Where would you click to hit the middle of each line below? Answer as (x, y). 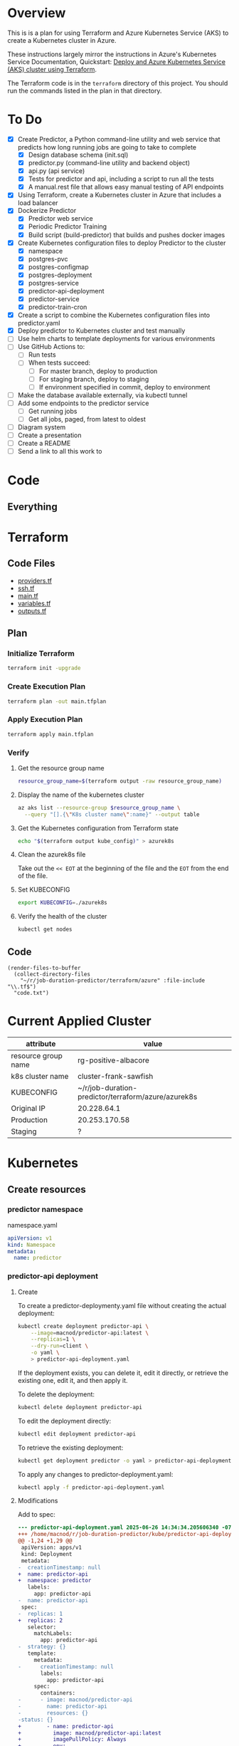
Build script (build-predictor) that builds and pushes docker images (127, 235)
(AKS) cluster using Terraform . (52, 69)
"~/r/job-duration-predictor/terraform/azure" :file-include (112, 981)
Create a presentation (49, 435)
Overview (37, 13)
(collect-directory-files (52, 974)
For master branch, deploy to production (98, 371)
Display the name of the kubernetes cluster (81, 795)
